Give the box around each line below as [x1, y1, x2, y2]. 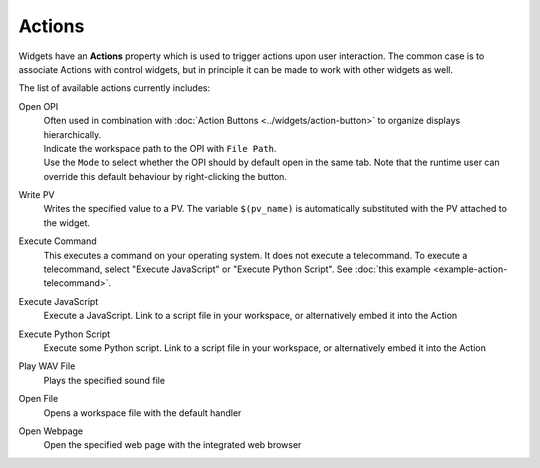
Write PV [18, 189, 55, 201]
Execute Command [18, 235, 97, 247]
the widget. [43, 216, 90, 229]
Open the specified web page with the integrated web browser [43, 439, 302, 451]
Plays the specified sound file [43, 374, 165, 386]
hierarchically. [43, 128, 102, 140]
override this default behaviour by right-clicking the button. [43, 170, 287, 182]
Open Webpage [18, 425, 84, 437]
